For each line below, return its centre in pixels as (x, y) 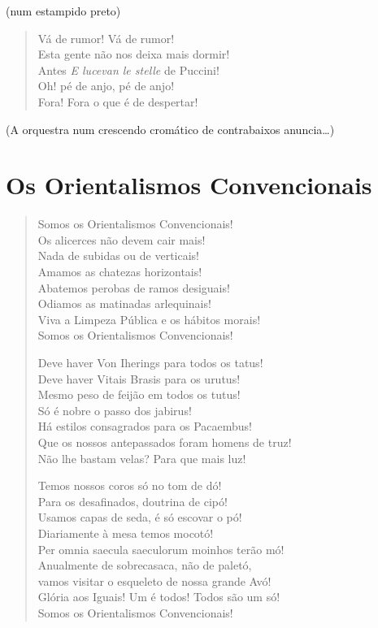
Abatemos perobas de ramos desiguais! (134, 287)
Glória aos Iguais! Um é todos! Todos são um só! (159, 597)
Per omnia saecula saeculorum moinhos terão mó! (161, 549)
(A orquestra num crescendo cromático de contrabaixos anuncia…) (170, 129)
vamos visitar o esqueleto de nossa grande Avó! (154, 580)
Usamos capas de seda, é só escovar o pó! (140, 517)
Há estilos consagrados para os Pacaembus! (145, 426)
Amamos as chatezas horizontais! (120, 272)
